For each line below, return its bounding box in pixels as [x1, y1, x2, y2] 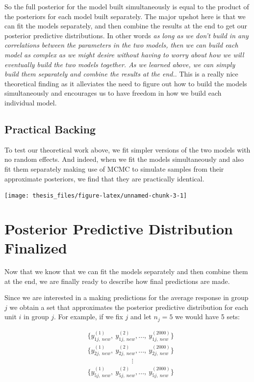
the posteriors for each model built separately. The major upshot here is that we [4, 11, 246, 21]
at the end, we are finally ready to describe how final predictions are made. [4, 276, 230, 286]
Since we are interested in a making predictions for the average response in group [4, 292, 249, 303]
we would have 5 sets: [175, 311, 240, 322]
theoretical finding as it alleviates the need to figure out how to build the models [4, 78, 247, 88]
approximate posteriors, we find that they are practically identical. [4, 173, 204, 183]
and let [130, 311, 152, 322]
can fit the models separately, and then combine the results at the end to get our [4, 21, 248, 31]
